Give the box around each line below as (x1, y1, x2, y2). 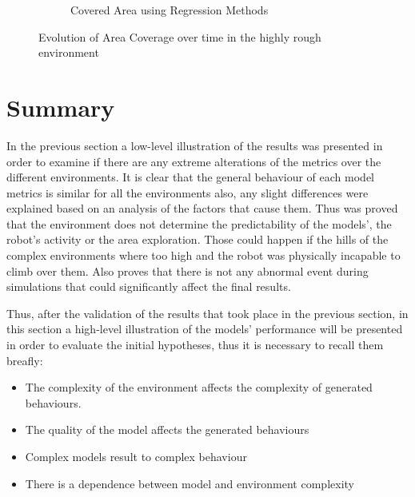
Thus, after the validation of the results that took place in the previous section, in (6, 304, 409, 321)
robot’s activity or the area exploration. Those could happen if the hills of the (6, 231, 389, 248)
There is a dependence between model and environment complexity (25, 475, 354, 491)
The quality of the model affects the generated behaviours (25, 421, 309, 438)
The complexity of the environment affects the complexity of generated (25, 379, 373, 396)
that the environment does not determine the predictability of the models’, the (6, 215, 392, 232)
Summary (6, 90, 115, 123)
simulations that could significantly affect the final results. (6, 278, 291, 295)
